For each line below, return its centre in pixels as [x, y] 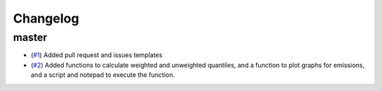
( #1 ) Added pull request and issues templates [97, 55]
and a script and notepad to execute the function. [103, 75]
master [30, 37]
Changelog [46, 18]
